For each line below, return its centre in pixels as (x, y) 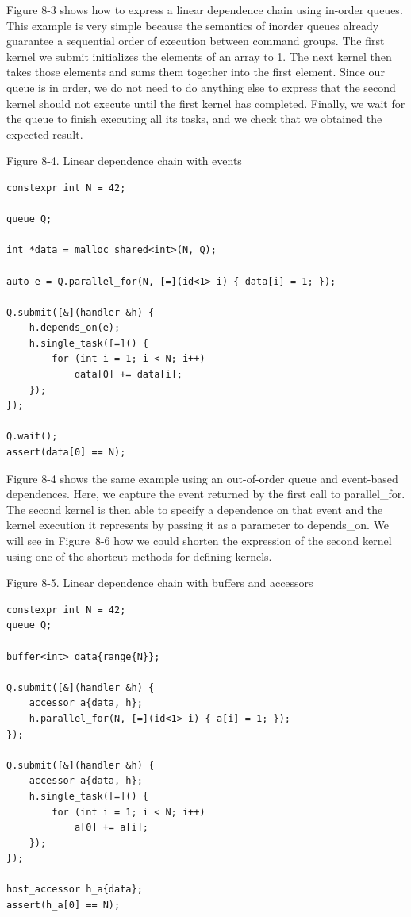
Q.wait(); (32, 437)
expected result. (45, 134)
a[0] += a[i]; (111, 828)
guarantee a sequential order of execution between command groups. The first (196, 41)
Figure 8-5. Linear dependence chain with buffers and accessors (160, 583)
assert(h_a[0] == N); (63, 905)
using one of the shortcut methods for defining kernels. (139, 556)
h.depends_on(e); (75, 328)
